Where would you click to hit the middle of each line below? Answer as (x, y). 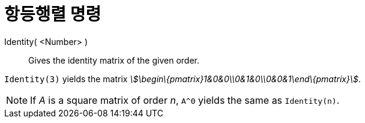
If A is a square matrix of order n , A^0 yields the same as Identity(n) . (185, 100)
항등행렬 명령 (53, 14)
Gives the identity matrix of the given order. (114, 60)
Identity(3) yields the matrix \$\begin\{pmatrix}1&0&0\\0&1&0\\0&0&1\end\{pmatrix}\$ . (183, 79)
